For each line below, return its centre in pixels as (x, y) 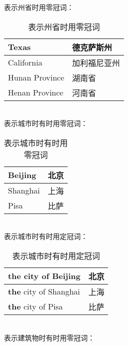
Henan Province (36, 92)
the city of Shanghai (44, 291)
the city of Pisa (36, 306)
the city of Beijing (44, 276)
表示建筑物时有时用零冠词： (49, 337)
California (25, 62)
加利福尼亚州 (96, 62)
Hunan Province (36, 77)
